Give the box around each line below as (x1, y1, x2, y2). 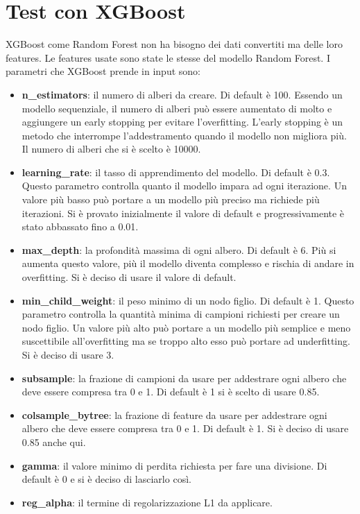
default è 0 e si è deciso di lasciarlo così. (22, 472, 191, 486)
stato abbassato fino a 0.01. (22, 219, 139, 234)
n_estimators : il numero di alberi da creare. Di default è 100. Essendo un (22, 87, 343, 101)
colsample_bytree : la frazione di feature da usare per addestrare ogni (22, 407, 327, 422)
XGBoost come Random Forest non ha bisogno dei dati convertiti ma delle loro (6, 37, 343, 51)
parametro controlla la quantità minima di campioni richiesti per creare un (22, 307, 340, 321)
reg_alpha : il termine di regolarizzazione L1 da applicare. (22, 495, 273, 509)
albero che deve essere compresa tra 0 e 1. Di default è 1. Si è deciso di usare (22, 421, 349, 436)
